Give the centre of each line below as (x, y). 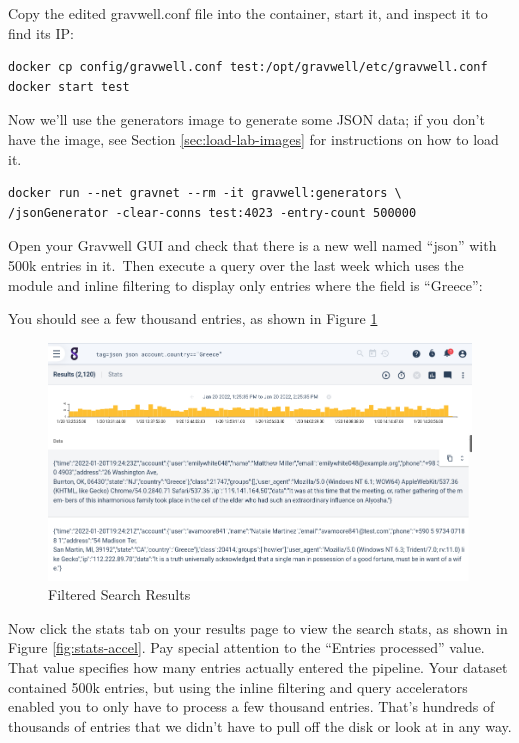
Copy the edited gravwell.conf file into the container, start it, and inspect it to (248, 13)
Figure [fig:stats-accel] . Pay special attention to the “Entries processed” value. (246, 647)
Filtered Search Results (119, 594)
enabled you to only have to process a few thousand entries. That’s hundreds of (251, 706)
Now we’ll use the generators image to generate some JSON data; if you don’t (246, 119)
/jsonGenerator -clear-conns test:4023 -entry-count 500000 (212, 212)
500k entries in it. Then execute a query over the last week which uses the (236, 264)
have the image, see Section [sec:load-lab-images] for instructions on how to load (253, 138)
